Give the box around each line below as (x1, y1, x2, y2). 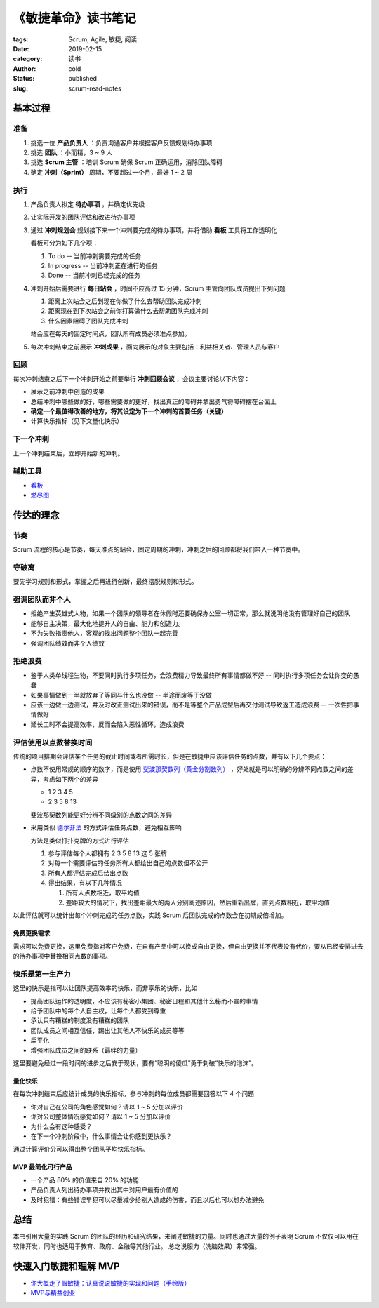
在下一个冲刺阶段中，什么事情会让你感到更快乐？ (30, 1132, 172, 1140)
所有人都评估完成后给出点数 (48, 869, 128, 877)
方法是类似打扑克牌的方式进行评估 (30, 836, 129, 845)
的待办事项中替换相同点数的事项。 (13, 952, 112, 961)
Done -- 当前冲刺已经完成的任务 (48, 271, 140, 280)
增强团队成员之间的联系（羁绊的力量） (30, 1046, 142, 1054)
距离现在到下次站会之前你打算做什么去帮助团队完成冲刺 (48, 307, 208, 315)
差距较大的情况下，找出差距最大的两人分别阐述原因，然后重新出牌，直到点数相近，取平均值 (65, 898, 330, 907)
